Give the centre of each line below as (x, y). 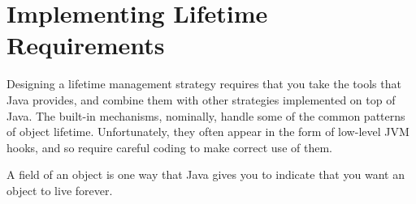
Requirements (86, 45)
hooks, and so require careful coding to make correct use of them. (169, 147)
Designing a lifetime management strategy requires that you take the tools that (204, 84)
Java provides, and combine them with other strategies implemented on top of (201, 99)
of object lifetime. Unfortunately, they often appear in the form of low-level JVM (208, 132)
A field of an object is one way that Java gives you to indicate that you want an (206, 174)
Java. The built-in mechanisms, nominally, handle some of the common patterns (206, 115)
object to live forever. (60, 190)
